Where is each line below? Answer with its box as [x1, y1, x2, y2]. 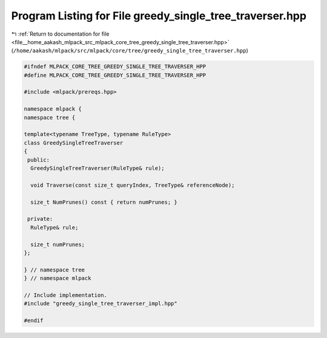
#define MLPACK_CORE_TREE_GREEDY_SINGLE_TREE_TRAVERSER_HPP [24, 71, 206, 79]
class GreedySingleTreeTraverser [24, 139, 124, 146]
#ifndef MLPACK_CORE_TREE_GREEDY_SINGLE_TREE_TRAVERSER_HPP [24, 63, 206, 70]
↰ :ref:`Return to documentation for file [11, 30, 110, 37]
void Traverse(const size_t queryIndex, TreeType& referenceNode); [30, 181, 235, 189]
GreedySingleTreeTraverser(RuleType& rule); [30, 165, 165, 172]
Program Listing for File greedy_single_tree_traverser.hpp [11, 9, 307, 22]
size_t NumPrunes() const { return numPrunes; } [30, 198, 178, 206]
